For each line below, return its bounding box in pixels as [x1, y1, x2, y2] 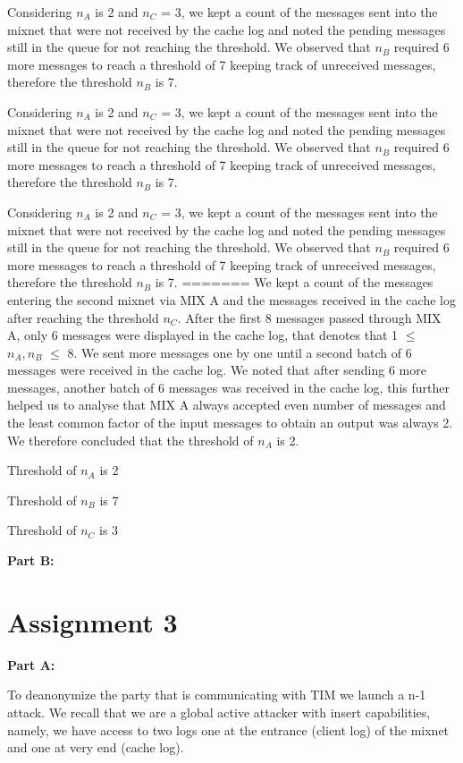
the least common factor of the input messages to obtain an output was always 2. [7, 413, 453, 432]
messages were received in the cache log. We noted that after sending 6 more [7, 360, 426, 379]
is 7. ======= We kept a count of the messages [155, 273, 434, 292]
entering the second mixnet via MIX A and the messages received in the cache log [7, 290, 456, 309]
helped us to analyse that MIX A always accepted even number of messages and [7, 395, 446, 414]
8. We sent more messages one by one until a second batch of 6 [67, 343, 412, 361]
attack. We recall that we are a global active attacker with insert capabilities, [7, 702, 431, 721]
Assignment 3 [7, 603, 178, 640]
